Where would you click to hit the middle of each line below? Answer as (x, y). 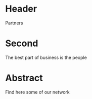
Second (22, 43)
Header (21, 9)
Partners (14, 23)
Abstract (24, 78)
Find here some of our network (37, 92)
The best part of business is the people (46, 57)
